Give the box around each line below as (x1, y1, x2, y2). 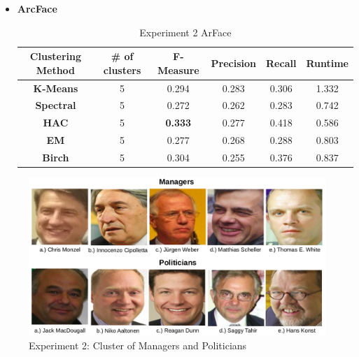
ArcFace (17, 1, 57, 15)
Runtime (306, 55, 349, 70)
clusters (103, 62, 141, 77)
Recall (266, 55, 297, 70)
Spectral (35, 98, 76, 112)
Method (36, 62, 76, 77)
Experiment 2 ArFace (139, 24, 232, 39)
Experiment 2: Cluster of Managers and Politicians (29, 337, 247, 352)
